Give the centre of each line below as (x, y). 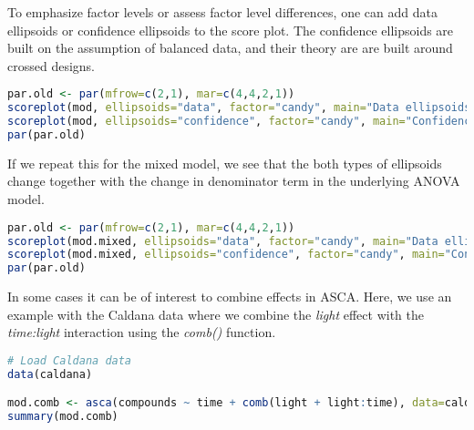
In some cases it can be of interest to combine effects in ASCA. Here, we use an (230, 297)
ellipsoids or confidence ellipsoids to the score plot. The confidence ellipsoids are (231, 30)
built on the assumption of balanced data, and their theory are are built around (230, 48)
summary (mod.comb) (63, 417)
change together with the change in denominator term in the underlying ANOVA (234, 181)
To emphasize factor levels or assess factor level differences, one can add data (222, 12)
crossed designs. (51, 65)
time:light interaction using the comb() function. (142, 332)
